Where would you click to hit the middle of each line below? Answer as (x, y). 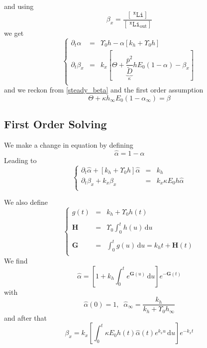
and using (19, 6)
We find (16, 260)
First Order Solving (55, 124)
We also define (26, 202)
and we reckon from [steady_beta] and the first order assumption (104, 90)
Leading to (20, 160)
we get (14, 33)
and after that (26, 317)
